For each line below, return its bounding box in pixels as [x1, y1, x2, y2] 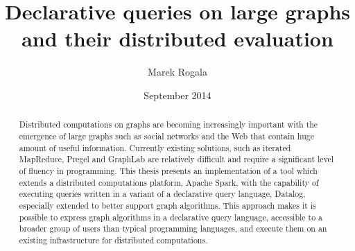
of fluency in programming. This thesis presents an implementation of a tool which [19, 164, 318, 176]
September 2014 [144, 87, 211, 102]
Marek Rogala [148, 64, 207, 79]
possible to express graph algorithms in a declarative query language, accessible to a [19, 211, 323, 223]
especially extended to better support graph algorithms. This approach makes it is [19, 199, 316, 211]
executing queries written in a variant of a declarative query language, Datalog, [19, 188, 306, 200]
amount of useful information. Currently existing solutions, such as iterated [19, 141, 291, 153]
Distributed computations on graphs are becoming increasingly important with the [19, 119, 318, 130]
